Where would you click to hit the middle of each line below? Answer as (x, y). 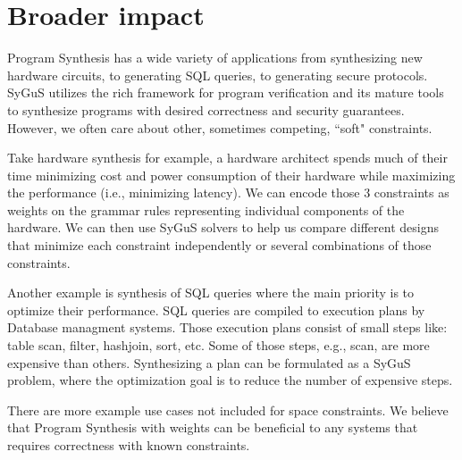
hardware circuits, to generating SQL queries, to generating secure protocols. (218, 75)
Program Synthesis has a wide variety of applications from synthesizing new (215, 58)
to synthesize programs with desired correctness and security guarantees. (206, 109)
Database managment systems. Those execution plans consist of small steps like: (227, 327)
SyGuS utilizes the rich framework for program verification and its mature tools (226, 92)
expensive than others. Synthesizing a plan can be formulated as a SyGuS (209, 362)
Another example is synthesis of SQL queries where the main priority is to (211, 293)
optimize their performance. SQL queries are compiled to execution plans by (216, 309)
